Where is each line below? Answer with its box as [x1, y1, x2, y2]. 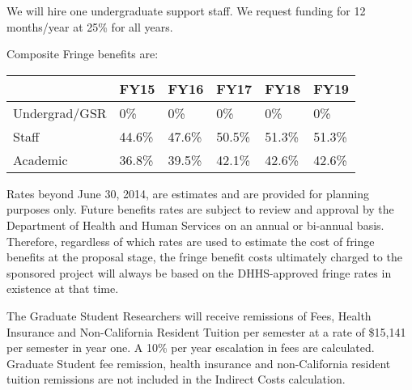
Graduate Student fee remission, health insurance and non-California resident [6, 354, 391, 371]
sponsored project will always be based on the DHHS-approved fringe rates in [6, 264, 392, 281]
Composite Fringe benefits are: [6, 45, 159, 62]
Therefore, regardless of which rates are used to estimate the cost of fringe [6, 232, 375, 249]
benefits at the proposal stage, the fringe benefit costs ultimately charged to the [6, 248, 402, 265]
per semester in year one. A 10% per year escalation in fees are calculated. [6, 339, 375, 356]
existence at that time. [6, 280, 119, 297]
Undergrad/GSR [13, 103, 107, 122]
